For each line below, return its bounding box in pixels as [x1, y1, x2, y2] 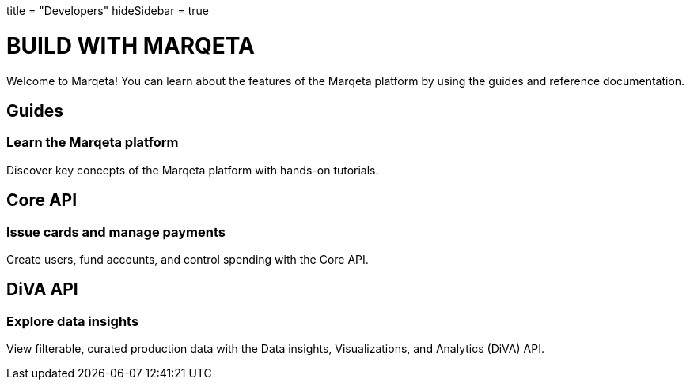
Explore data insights [6, 313, 139, 329]
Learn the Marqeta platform [6, 134, 179, 151]
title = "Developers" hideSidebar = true [6, 4, 209, 17]
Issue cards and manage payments [6, 223, 226, 240]
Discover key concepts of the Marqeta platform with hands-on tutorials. [6, 163, 379, 177]
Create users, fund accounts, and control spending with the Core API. [6, 252, 369, 266]
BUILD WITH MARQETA [6, 32, 255, 59]
